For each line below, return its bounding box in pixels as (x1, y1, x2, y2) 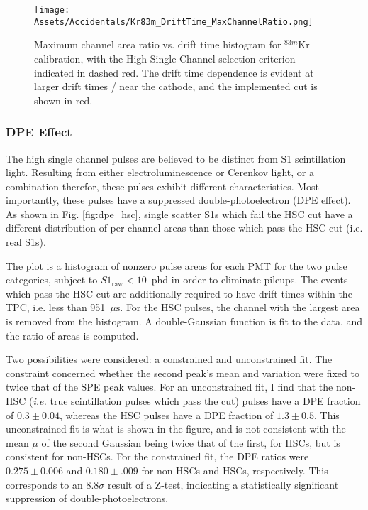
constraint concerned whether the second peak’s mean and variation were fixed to (6, 365, 359, 380)
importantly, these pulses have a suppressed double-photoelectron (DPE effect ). (6, 192, 351, 207)
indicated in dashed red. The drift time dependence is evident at (34, 65, 314, 80)
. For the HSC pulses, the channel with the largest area (120, 300, 360, 315)
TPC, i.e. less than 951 (6, 300, 106, 315)
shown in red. (34, 92, 93, 107)
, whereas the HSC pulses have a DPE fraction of (59, 407, 274, 422)
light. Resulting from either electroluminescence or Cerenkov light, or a (6, 165, 314, 180)
